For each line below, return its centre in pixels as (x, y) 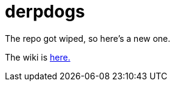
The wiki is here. (38, 57)
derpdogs (45, 12)
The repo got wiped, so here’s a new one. (88, 38)
